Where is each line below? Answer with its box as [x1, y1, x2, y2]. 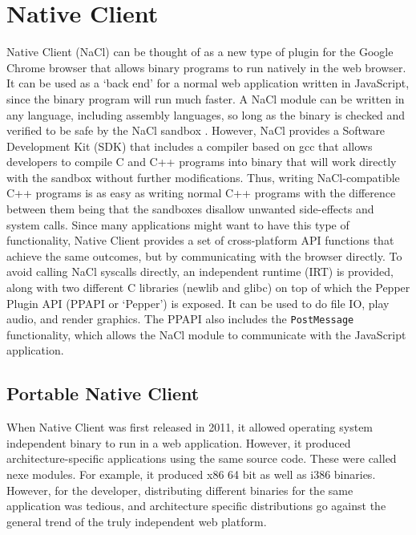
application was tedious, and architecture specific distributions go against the [6, 497, 386, 514]
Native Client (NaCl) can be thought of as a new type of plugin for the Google [6, 43, 394, 60]
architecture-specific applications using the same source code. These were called [6, 450, 397, 467]
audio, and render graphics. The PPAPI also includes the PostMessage [6, 310, 354, 327]
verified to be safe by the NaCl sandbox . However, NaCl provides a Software [6, 122, 386, 139]
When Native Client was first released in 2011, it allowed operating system [6, 419, 374, 436]
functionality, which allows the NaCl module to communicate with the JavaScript [6, 326, 406, 342]
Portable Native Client [6, 381, 200, 406]
